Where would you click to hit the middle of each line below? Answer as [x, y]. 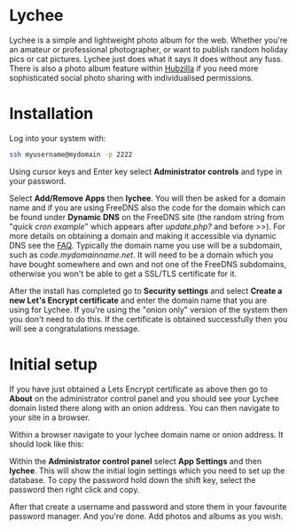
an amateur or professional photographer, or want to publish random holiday [148, 49]
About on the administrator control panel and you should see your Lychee [144, 398]
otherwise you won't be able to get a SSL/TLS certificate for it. [123, 273]
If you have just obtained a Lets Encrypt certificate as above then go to [139, 389]
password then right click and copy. [74, 489]
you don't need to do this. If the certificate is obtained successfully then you [148, 319]
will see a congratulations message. [74, 328]
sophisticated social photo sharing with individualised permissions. [132, 77]
